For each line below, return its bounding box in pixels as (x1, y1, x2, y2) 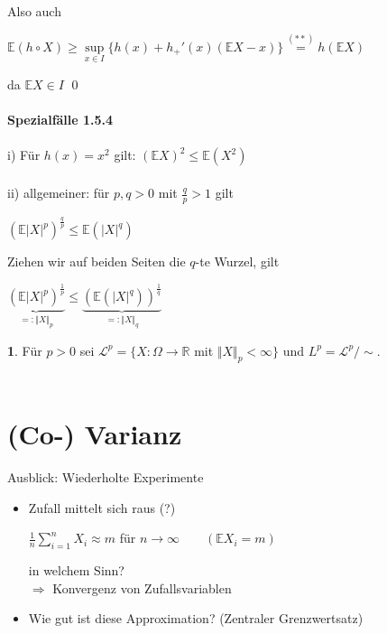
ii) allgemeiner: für (7, 183, 110, 201)
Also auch (7, 2, 61, 20)
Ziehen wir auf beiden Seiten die (7, 252, 186, 271)
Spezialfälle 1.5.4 (7, 110, 114, 129)
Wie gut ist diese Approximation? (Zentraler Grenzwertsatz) (28, 609, 364, 628)
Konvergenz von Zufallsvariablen (52, 578, 232, 597)
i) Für (7, 145, 41, 164)
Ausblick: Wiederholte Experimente (7, 468, 204, 487)
